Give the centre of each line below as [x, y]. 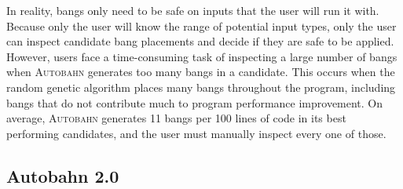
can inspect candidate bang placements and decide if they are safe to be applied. [200, 41]
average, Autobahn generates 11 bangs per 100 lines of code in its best [176, 118]
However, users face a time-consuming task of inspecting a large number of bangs [202, 56]
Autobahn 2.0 [63, 175]
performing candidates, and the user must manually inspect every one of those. [196, 133]
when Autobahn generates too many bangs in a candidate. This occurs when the [201, 72]
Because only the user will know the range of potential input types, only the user [201, 25]
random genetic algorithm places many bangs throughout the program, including [201, 87]
